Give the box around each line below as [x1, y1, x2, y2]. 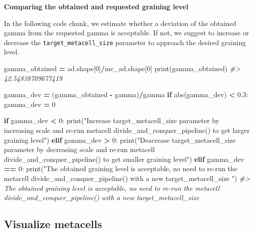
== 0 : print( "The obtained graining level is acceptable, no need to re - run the [4, 163, 237, 174]
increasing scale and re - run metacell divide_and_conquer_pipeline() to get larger [4, 125, 250, 135]
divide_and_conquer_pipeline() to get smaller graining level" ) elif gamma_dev [4, 154, 245, 164]
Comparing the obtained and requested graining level [4, 1, 189, 11]
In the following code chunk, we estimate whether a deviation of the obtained [4, 18, 236, 28]
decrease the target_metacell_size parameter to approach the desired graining [4, 37, 246, 47]
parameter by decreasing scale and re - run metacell [4, 144, 155, 155]
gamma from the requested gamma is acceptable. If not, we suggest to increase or [4, 27, 249, 38]
